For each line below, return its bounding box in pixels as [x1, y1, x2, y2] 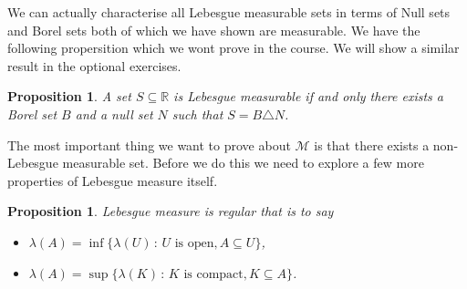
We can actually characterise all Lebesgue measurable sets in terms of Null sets [7, 3, 451, 21]
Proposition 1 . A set [7, 87, 131, 106]
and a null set [75, 104, 153, 123]
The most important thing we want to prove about [7, 135, 291, 154]
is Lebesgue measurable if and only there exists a [173, 87, 443, 106]
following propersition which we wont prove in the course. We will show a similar [7, 38, 460, 57]
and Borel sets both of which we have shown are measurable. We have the [7, 20, 420, 39]
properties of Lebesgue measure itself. [7, 170, 218, 190]
